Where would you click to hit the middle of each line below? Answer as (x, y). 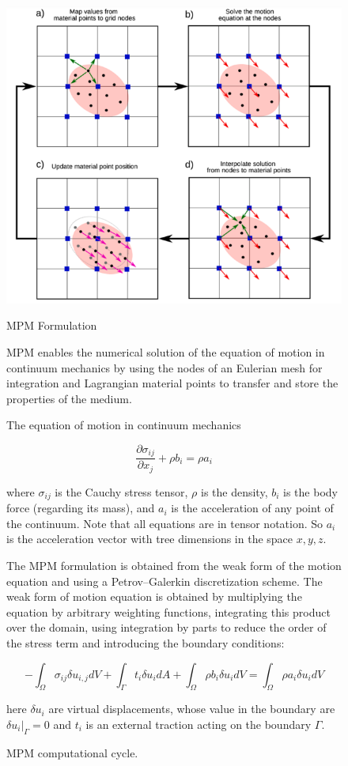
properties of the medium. (69, 398)
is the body (310, 491)
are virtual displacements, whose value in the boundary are (192, 709)
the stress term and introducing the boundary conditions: (146, 643)
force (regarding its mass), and (81, 508)
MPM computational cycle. (72, 752)
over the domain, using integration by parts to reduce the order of (166, 627)
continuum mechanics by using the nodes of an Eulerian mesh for (165, 367)
